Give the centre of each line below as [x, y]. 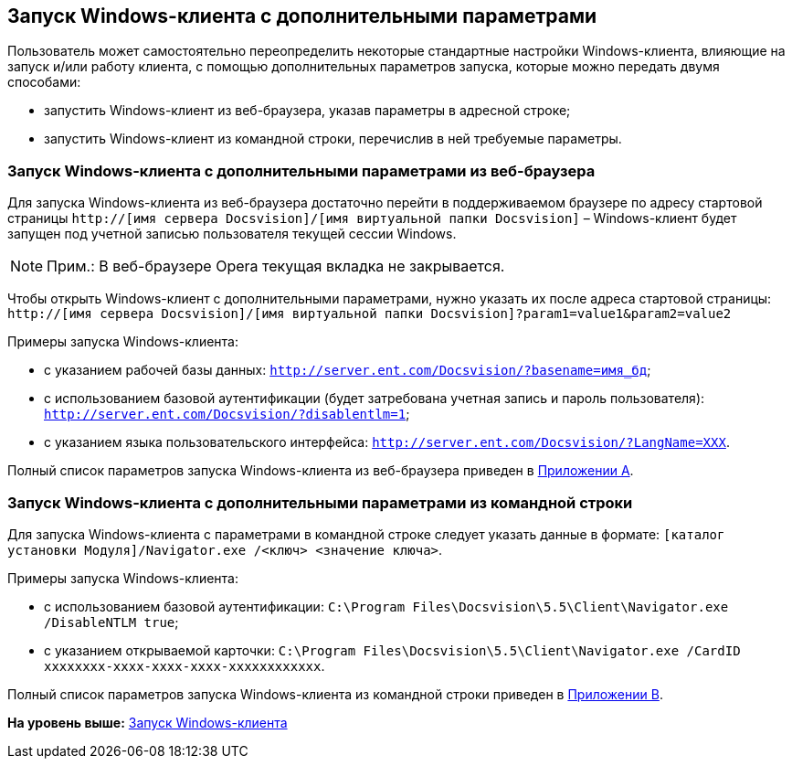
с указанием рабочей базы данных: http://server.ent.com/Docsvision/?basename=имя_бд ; [348, 370]
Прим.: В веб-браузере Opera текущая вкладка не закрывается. [276, 266]
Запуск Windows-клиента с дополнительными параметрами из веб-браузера [301, 170]
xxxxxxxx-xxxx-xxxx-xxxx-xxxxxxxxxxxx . [185, 665]
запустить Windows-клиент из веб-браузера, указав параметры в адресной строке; [307, 111]
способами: [44, 82]
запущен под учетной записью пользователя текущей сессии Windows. [232, 234]
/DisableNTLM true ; [111, 622]
